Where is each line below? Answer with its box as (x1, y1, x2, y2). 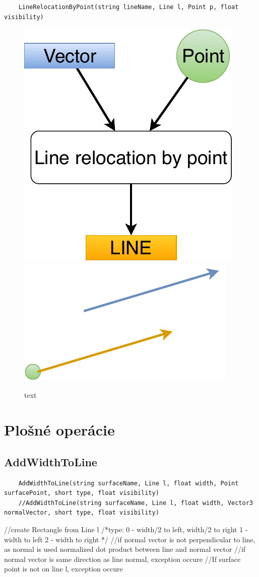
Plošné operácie (4, 419, 115, 440)
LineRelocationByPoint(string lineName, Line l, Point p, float (18, 4, 239, 11)
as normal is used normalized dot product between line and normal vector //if (4, 544, 246, 554)
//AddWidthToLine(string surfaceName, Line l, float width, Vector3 (18, 499, 253, 507)
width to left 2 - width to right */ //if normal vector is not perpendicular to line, (4, 534, 255, 544)
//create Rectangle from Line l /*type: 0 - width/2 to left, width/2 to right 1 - (4, 524, 248, 534)
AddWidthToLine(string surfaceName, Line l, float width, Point (18, 479, 239, 487)
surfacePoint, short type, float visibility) (4, 489, 159, 497)
